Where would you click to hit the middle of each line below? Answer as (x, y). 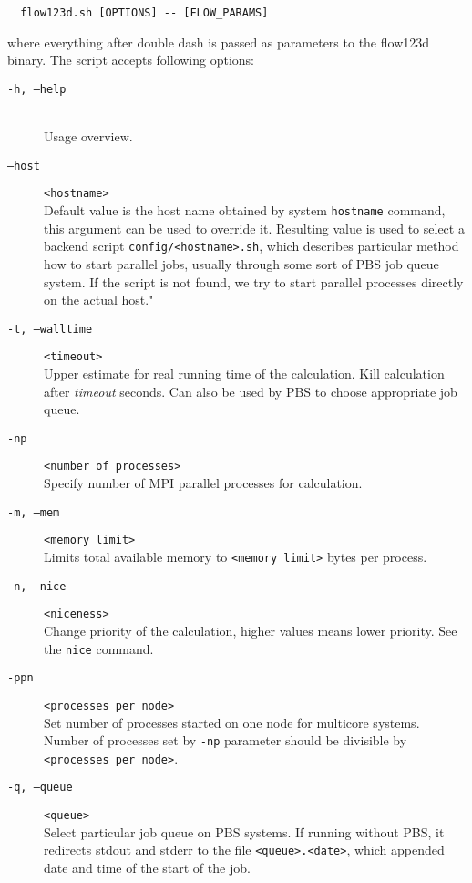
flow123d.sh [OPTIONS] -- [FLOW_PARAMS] (144, 13)
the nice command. (99, 648)
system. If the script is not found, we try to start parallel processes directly (254, 281)
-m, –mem (34, 512)
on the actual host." (99, 300)
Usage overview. (88, 136)
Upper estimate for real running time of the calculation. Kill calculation (244, 373)
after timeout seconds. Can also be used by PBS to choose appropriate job (251, 391)
